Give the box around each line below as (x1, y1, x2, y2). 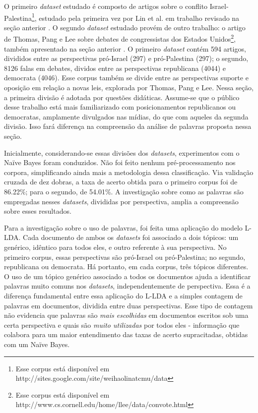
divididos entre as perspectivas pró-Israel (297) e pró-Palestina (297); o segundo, (4, 53, 249, 63)
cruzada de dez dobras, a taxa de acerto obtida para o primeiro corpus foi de (4, 177, 238, 187)
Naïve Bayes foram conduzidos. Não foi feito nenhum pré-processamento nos (4, 157, 236, 168)
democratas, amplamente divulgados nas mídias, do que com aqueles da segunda (4, 111, 249, 121)
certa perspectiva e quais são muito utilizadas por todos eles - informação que (4, 319, 240, 330)
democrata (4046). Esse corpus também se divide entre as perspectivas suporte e (4, 72, 249, 83)
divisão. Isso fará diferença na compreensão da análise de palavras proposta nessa (4, 121, 252, 131)
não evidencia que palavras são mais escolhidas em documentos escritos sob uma (4, 310, 249, 320)
